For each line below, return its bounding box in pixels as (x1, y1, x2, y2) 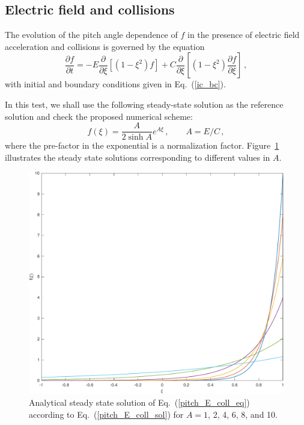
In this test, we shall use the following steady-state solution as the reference (5, 98, 284, 110)
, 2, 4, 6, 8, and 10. (208, 408, 278, 420)
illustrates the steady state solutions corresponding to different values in (5, 150, 270, 163)
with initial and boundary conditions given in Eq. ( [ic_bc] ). (5, 78, 226, 90)
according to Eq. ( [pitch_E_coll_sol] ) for (29, 408, 184, 420)
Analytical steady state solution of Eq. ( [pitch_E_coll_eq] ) (29, 396, 250, 408)
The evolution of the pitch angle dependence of (5, 28, 178, 41)
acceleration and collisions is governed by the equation (5, 40, 205, 52)
